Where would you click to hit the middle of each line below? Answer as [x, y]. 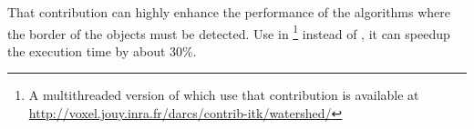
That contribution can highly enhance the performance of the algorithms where [229, 12]
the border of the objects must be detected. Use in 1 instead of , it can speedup [229, 32]
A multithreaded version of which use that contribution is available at [224, 95]
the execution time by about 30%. [102, 50]
